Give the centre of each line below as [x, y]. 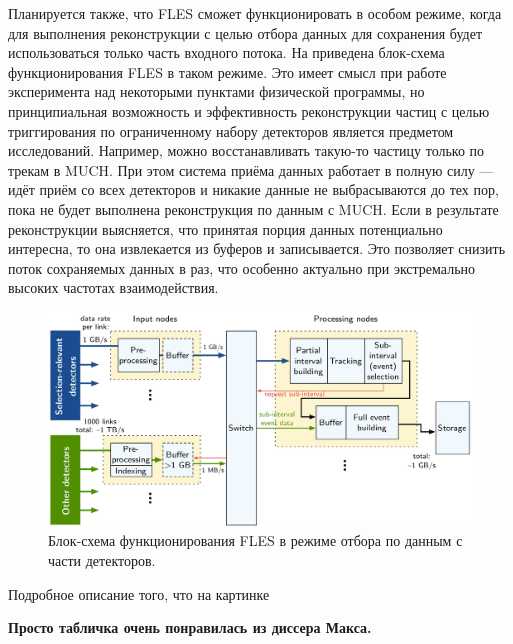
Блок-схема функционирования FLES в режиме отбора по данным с [255, 540]
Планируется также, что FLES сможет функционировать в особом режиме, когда [255, 13]
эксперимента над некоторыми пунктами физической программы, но [216, 91]
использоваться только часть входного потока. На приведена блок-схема [226, 52]
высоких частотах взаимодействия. [113, 287]
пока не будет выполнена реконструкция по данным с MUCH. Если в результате [253, 208]
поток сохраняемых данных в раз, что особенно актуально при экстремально [242, 267]
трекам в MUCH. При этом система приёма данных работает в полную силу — [251, 169]
